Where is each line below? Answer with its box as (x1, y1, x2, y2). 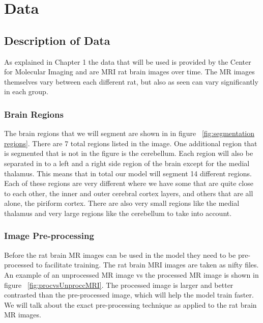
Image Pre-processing (4, 229, 94, 242)
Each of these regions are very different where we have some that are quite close (4, 178, 253, 189)
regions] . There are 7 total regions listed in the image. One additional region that (4, 138, 257, 148)
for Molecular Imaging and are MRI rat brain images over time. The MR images (4, 66, 255, 77)
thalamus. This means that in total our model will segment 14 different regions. (4, 168, 252, 178)
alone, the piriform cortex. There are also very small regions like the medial (4, 198, 240, 208)
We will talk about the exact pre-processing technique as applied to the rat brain (4, 299, 257, 310)
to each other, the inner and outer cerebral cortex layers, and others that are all (4, 187, 253, 198)
